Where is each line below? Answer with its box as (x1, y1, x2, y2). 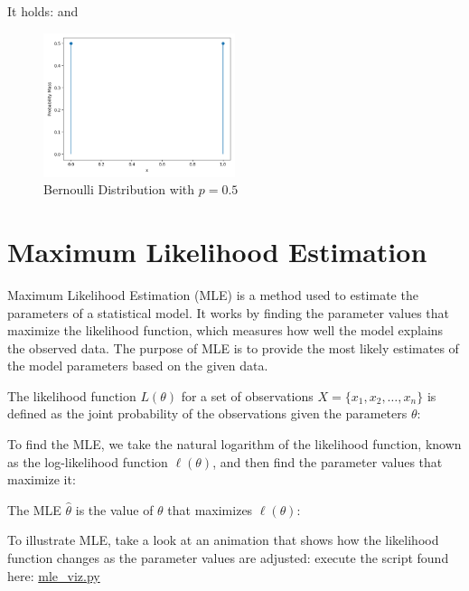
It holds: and (7, 2, 79, 20)
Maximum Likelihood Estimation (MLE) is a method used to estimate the (7, 285, 418, 304)
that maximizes (167, 500, 253, 519)
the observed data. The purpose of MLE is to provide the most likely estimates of (7, 338, 459, 357)
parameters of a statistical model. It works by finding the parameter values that (7, 303, 450, 322)
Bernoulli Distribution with (43, 180, 195, 199)
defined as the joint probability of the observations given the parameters (7, 404, 408, 423)
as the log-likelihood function (7, 452, 168, 471)
